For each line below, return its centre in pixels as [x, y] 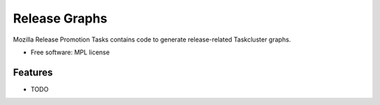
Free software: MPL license [70, 52]
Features [33, 72]
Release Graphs [60, 18]
